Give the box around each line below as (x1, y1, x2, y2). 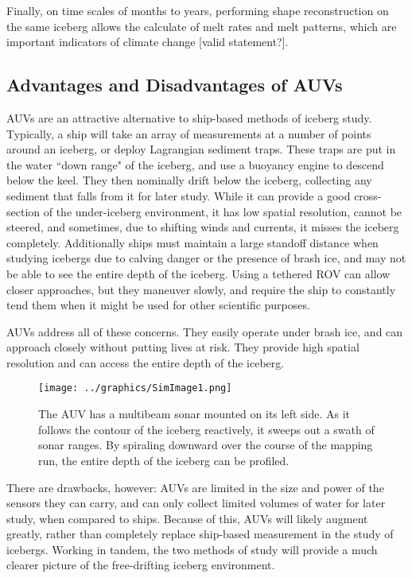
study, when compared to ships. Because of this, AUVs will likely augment (6, 510, 368, 526)
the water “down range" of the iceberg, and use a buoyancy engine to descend (6, 156, 384, 173)
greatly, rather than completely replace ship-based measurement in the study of (6, 526, 394, 542)
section (6, 203, 41, 219)
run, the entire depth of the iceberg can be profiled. (38, 452, 290, 468)
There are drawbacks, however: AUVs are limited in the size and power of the (6, 479, 384, 495)
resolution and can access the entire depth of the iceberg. (6, 354, 285, 370)
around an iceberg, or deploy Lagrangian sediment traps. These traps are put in (6, 141, 396, 157)
